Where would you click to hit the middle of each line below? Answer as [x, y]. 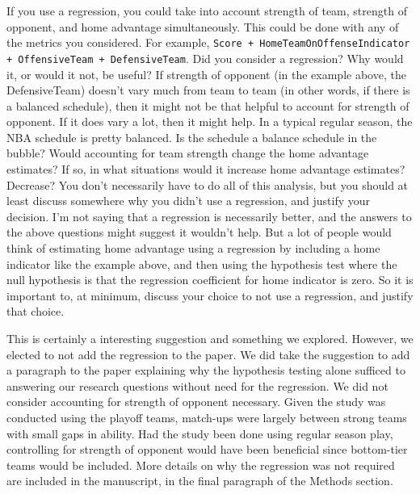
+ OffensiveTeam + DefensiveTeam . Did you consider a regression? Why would [205, 58]
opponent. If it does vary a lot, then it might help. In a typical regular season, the [210, 121]
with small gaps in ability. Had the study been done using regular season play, [200, 433]
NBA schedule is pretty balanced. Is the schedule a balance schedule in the [192, 137]
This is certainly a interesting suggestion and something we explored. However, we [210, 338]
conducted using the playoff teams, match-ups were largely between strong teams [207, 417]
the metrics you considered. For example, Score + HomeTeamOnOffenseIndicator [208, 42]
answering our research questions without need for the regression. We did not [197, 385]
